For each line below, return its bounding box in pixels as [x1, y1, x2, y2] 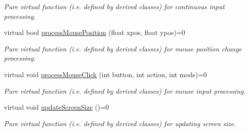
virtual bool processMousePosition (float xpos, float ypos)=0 [4, 27, 185, 37]
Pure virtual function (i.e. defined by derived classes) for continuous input [4, 1, 225, 11]
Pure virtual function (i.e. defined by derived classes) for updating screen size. [4, 118, 236, 128]
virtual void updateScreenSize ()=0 [4, 102, 109, 112]
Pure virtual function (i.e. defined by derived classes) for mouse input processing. [4, 85, 246, 96]
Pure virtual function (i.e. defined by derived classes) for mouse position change [4, 43, 242, 53]
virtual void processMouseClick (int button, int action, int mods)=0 [4, 69, 207, 79]
